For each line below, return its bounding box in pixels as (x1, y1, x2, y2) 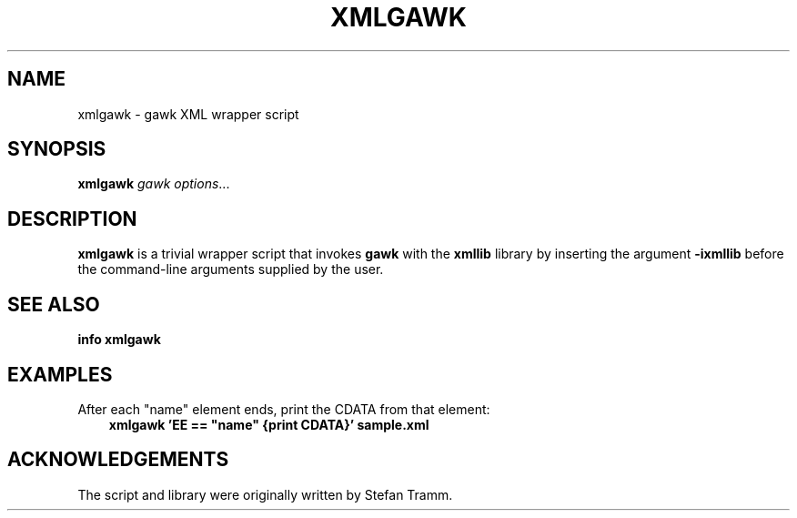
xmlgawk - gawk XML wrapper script (77, 106, 299, 122)
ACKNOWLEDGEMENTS (7, 448, 229, 472)
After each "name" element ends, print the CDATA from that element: (77, 401, 490, 417)
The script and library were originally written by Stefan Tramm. (77, 486, 453, 503)
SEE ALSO (7, 292, 100, 316)
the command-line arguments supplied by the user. (77, 261, 384, 278)
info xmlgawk (77, 331, 161, 348)
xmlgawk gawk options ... (77, 176, 230, 192)
